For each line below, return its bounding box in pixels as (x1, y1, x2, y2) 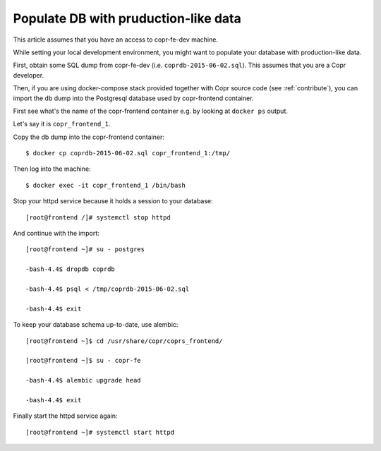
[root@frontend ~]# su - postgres (25, 246, 145, 253)
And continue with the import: (13, 229, 100, 238)
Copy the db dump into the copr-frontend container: (13, 133, 165, 141)
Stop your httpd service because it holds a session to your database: (13, 197, 213, 205)
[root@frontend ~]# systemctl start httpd (25, 428, 175, 436)
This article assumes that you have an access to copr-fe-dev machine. (13, 35, 219, 44)
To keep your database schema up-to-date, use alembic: (13, 320, 179, 329)
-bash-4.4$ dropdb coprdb (25, 265, 116, 273)
